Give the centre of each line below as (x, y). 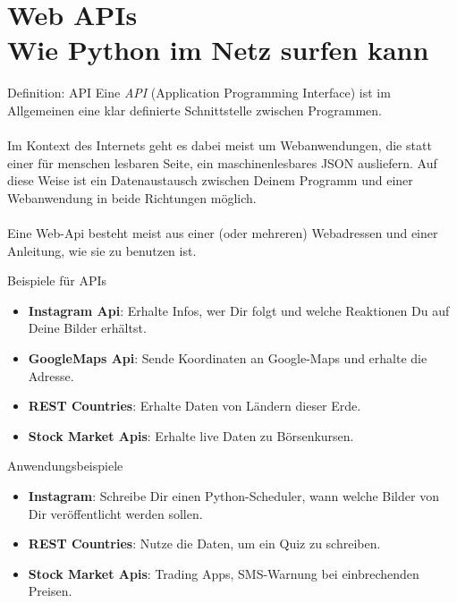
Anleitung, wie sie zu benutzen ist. (102, 250)
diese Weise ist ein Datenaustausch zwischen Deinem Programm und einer (210, 180)
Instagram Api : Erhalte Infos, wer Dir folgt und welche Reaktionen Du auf (239, 310)
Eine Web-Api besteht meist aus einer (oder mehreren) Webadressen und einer (223, 233)
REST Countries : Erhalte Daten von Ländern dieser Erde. (195, 406)
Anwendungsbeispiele (65, 466)
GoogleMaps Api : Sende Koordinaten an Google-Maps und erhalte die (228, 358)
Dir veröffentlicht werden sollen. (115, 513)
